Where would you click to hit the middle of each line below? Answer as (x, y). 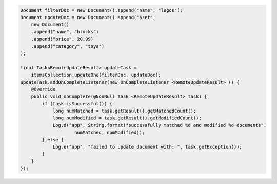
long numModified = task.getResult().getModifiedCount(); (127, 118)
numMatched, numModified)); (110, 133)
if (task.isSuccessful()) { (77, 104)
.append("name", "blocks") (65, 32)
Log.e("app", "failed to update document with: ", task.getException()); (147, 147)
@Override (43, 89)
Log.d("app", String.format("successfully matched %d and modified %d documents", (160, 125)
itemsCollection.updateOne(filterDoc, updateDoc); (96, 75)
